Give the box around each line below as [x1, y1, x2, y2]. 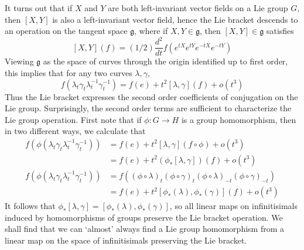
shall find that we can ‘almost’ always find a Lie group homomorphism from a [5, 222, 285, 235]
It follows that [5, 200, 56, 212]
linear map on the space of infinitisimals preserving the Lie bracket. [5, 234, 247, 246]
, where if [134, 25, 168, 37]
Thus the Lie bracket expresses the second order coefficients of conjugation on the [5, 90, 298, 102]
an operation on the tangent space [5, 25, 128, 37]
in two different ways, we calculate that [5, 125, 146, 137]
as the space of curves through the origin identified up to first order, [43, 55, 288, 67]
